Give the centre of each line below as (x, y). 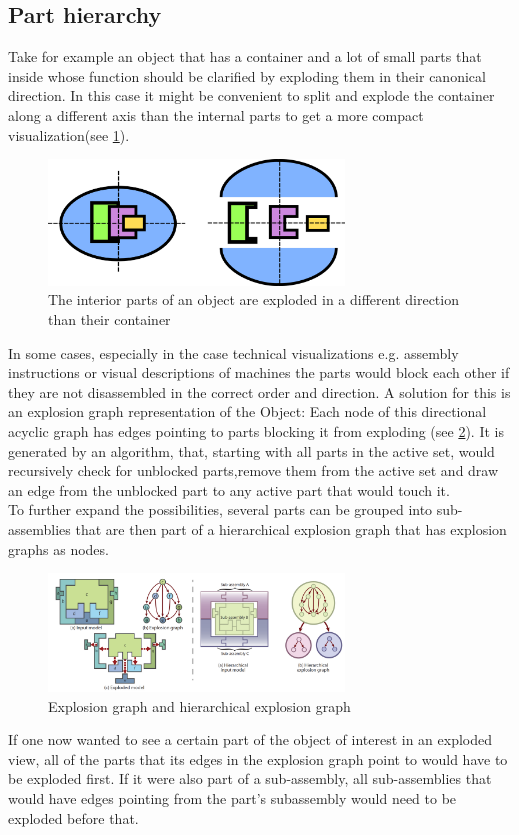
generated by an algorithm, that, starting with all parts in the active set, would (251, 450)
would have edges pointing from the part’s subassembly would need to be (232, 797)
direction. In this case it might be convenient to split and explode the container (251, 95)
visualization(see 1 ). (69, 134)
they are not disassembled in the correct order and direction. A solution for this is (259, 391)
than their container (109, 319)
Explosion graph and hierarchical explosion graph (199, 705)
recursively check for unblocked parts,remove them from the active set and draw (253, 470)
